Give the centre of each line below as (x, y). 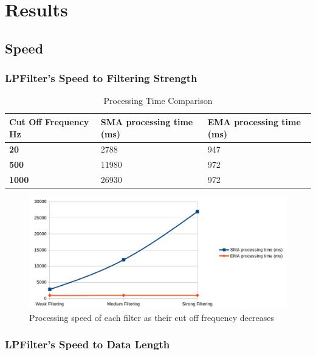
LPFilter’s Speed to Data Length (88, 344)
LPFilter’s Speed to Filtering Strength (101, 78)
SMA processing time (147, 121)
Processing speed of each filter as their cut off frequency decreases (152, 317)
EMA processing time (254, 121)
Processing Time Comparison (158, 101)
